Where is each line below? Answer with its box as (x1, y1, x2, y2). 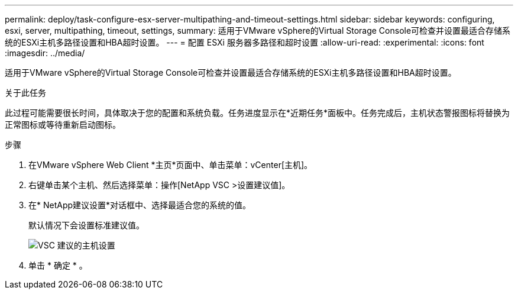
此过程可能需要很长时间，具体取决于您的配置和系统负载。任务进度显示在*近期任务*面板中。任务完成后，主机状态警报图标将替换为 (5, 108, 510, 118)
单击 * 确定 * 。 (28, 260, 88, 270)
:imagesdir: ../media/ (5, 48, 85, 58)
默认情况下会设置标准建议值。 (28, 220, 144, 230)
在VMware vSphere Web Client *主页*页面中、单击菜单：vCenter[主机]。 (28, 160, 313, 170)
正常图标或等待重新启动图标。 (5, 119, 121, 130)
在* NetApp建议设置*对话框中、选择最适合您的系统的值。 (28, 200, 251, 210)
